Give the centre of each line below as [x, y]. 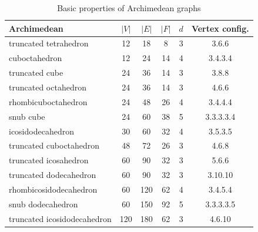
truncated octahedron [48, 87]
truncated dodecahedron [53, 175]
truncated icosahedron [49, 160]
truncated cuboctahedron [54, 145]
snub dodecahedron [43, 204]
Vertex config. [220, 28]
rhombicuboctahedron [48, 101]
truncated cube [36, 73]
